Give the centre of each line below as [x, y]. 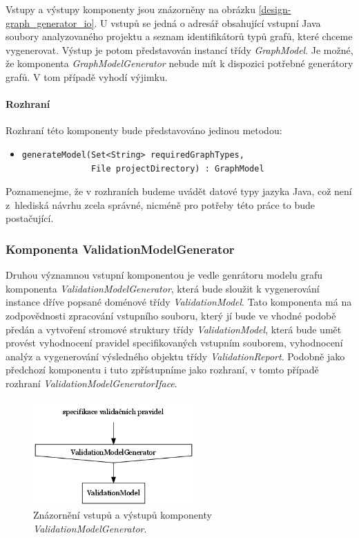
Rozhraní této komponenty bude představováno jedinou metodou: [144, 130]
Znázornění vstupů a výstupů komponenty [123, 515]
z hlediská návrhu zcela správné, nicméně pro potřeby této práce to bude [160, 204]
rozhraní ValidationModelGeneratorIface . [91, 383]
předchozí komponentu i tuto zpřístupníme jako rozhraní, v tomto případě [162, 370]
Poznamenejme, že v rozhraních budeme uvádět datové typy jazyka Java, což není [179, 191]
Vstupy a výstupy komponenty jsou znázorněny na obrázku [131, 9]
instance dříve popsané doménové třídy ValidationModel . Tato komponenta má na [179, 302]
